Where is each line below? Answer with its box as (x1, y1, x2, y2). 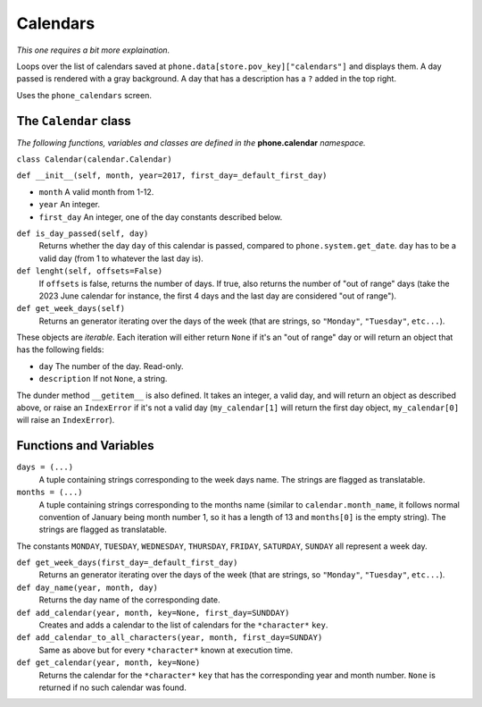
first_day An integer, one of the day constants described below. (38, 211, 283, 223)
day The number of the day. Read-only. (38, 360, 184, 371)
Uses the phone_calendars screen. (16, 89, 152, 100)
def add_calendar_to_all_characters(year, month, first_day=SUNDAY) (16, 633, 323, 643)
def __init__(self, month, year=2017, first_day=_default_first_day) (16, 171, 328, 181)
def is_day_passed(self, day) (16, 228, 149, 239)
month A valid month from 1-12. (38, 186, 154, 197)
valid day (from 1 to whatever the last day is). (38, 253, 204, 264)
